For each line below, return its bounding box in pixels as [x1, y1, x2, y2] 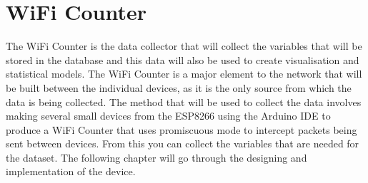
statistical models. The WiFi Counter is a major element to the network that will [6, 66, 362, 81]
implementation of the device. [6, 164, 136, 179]
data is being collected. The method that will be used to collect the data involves [6, 94, 362, 109]
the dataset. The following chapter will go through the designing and [6, 150, 307, 164]
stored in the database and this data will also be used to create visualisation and [6, 52, 359, 67]
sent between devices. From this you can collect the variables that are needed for [6, 136, 359, 151]
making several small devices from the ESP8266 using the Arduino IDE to [6, 108, 331, 123]
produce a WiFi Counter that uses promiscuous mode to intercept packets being [6, 122, 357, 137]
